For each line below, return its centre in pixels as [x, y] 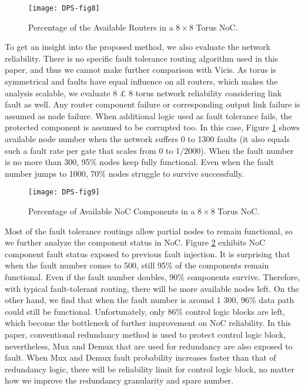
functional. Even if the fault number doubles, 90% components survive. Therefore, [152, 277]
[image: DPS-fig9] [64, 192]
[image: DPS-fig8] [64, 8]
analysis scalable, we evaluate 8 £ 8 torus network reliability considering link [143, 93]
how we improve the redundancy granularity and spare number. [119, 380]
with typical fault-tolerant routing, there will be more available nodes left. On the [152, 288]
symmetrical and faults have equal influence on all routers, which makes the [141, 81]
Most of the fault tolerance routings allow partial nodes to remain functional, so [149, 231]
